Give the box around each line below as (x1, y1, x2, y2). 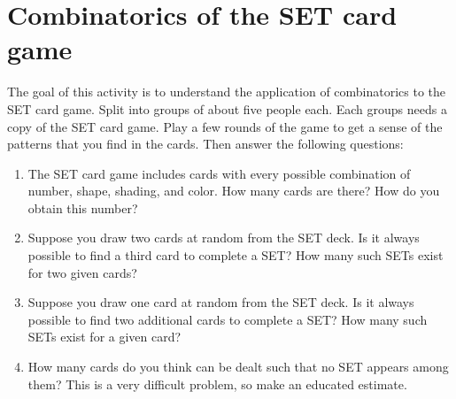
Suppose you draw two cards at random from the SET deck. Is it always (27, 228, 420, 247)
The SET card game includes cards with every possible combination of (27, 164, 411, 182)
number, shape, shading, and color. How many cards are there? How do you (27, 181, 440, 200)
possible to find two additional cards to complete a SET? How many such (27, 310, 428, 328)
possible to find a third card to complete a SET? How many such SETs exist (27, 246, 444, 265)
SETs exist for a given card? (27, 327, 182, 346)
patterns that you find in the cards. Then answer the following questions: (7, 134, 404, 153)
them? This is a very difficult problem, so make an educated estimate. (27, 374, 407, 393)
